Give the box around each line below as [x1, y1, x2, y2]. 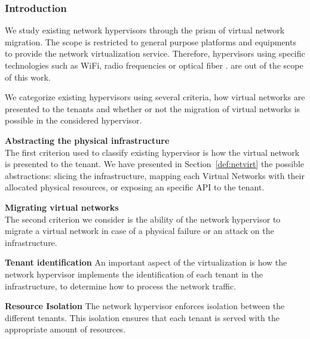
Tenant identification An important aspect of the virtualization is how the [5, 256, 287, 269]
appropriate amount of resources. [5, 323, 125, 335]
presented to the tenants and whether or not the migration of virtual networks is [5, 102, 300, 115]
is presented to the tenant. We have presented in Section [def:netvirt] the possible [5, 158, 305, 170]
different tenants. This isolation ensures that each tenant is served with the [5, 311, 280, 323]
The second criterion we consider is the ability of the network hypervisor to [5, 212, 281, 225]
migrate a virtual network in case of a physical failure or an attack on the [5, 224, 274, 237]
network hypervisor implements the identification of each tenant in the [5, 267, 263, 280]
